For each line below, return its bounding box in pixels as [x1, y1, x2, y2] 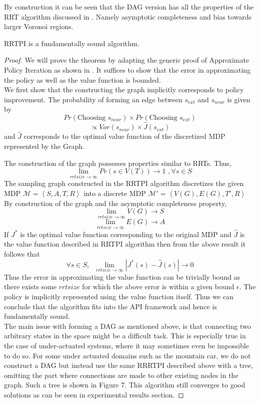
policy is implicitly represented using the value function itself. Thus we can [4, 291, 233, 301]
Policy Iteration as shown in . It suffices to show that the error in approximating [4, 64, 251, 75]
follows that [4, 249, 40, 259]
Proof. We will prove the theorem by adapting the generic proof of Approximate [4, 55, 249, 65]
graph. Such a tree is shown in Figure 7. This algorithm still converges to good [4, 379, 245, 390]
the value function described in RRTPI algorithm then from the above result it [4, 239, 246, 249]
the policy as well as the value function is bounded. [4, 74, 161, 85]
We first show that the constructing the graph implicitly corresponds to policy [4, 84, 244, 95]
